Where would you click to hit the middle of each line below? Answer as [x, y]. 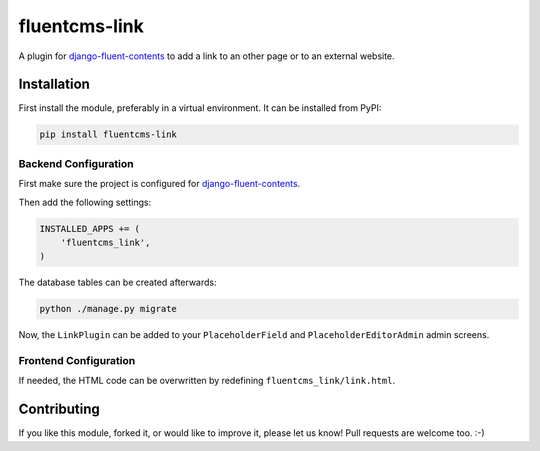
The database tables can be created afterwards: [117, 282]
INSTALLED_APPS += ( [89, 228]
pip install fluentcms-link [108, 134]
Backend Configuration [76, 163]
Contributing [59, 409]
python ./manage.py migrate [108, 309]
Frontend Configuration [77, 361]
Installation [54, 84]
